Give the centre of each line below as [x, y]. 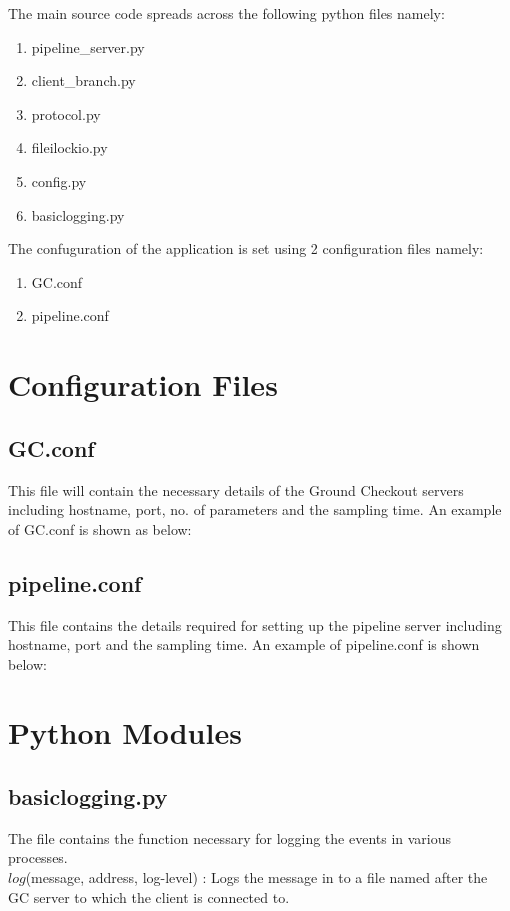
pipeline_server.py [88, 46]
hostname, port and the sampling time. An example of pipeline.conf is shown [244, 644]
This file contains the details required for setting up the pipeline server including [255, 624]
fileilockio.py [69, 147]
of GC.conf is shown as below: [100, 528]
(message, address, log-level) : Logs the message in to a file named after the [256, 877]
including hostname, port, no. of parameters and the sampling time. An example [255, 509]
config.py [59, 180]
